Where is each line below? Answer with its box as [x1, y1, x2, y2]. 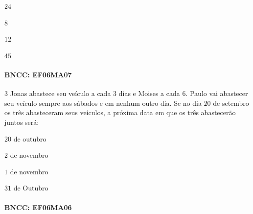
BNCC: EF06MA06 [4, 202, 72, 212]
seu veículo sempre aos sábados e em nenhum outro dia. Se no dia [4, 97, 202, 108]
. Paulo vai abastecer [185, 88, 248, 98]
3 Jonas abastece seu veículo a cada [4, 88, 111, 98]
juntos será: [4, 117, 39, 127]
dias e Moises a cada [118, 88, 180, 98]
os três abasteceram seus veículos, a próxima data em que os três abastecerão [4, 107, 236, 118]
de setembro [213, 97, 249, 108]
